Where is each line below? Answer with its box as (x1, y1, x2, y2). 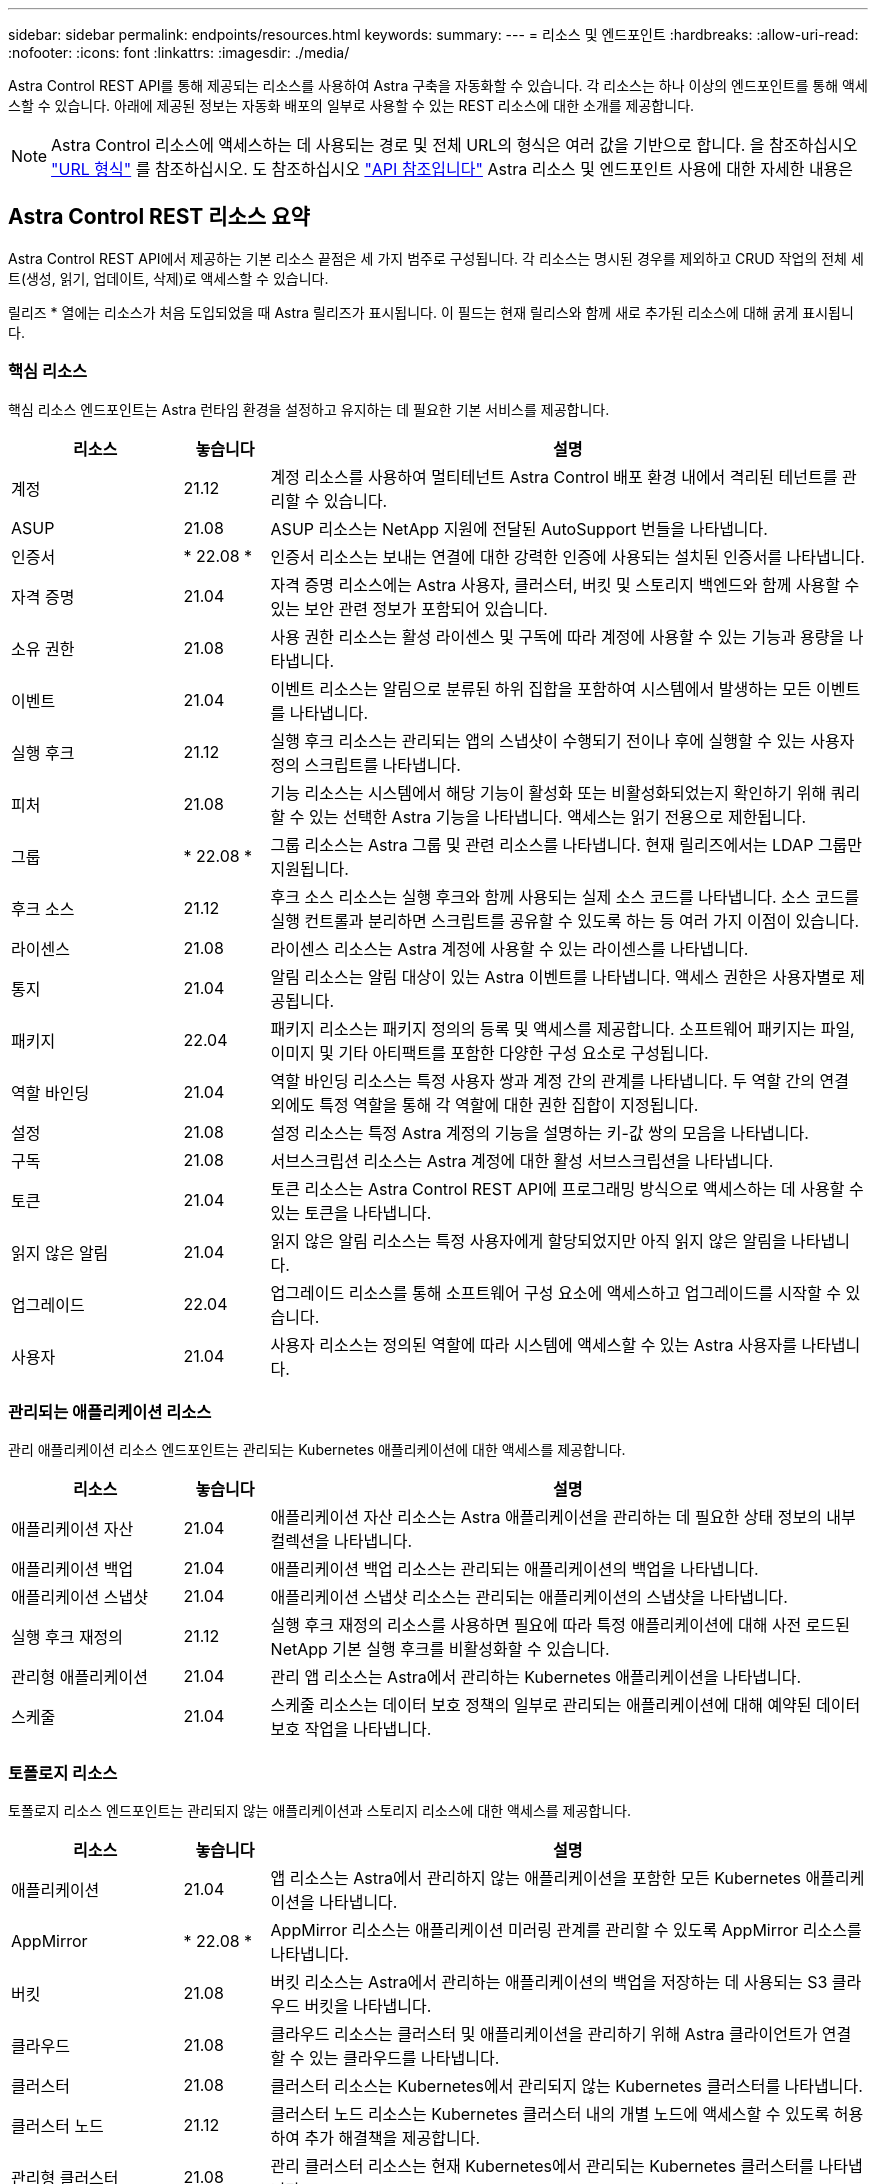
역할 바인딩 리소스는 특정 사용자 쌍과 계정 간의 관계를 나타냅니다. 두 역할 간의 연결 (270, 1070, 849, 1091)
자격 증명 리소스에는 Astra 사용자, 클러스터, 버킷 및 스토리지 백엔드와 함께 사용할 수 (270, 574, 860, 595)
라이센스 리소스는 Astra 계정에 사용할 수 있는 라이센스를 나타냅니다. (270, 938, 749, 959)
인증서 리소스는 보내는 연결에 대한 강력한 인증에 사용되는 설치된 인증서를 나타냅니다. (270, 546, 865, 567)
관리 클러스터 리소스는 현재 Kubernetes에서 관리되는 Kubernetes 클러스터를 (270, 2156, 815, 2177)
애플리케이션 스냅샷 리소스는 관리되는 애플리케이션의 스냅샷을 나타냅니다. (270, 1587, 788, 1608)
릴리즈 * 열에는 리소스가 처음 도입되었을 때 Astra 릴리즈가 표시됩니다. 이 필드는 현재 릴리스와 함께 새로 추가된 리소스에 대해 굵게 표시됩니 (8, 303, 854, 321)
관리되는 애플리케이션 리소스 (8, 1401, 212, 1422)
